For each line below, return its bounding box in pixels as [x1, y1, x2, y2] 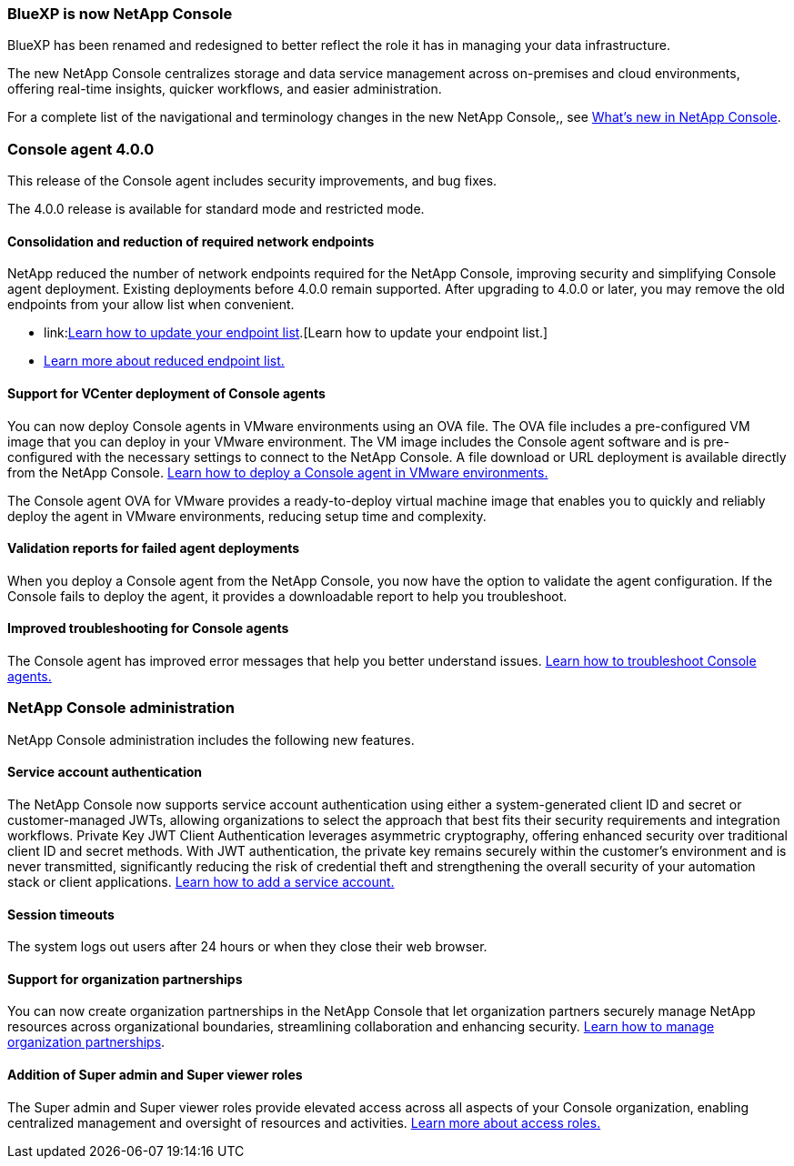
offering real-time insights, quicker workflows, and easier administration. [7, 81, 442, 97]
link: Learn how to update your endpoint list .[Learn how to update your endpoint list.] [44, 325, 548, 341]
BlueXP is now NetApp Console [7, 5, 233, 23]
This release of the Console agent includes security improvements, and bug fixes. [7, 173, 498, 189]
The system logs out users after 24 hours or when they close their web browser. [7, 939, 487, 955]
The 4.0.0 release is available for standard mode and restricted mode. [7, 201, 425, 217]
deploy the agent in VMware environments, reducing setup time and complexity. [7, 508, 487, 524]
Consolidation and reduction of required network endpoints [7, 233, 375, 249]
